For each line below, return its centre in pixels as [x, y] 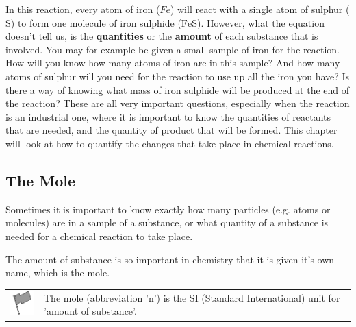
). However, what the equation [261, 22]
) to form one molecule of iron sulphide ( [96, 22]
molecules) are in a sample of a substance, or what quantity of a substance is [167, 222]
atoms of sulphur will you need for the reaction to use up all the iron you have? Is [178, 76]
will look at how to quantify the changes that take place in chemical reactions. [170, 143]
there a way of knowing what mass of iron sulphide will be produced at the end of [178, 89]
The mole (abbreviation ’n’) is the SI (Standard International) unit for [192, 297]
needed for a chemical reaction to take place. [99, 235]
